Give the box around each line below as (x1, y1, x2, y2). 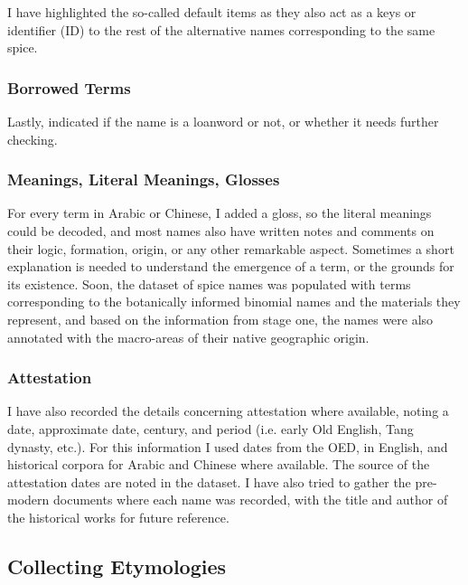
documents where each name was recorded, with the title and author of (52, 490, 448, 509)
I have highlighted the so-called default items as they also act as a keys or (7, 3, 417, 21)
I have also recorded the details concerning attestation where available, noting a (7, 401, 449, 420)
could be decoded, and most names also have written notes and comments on (7, 222, 435, 240)
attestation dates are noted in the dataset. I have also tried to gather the (7, 472, 411, 491)
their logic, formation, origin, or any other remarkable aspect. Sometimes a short (7, 239, 454, 258)
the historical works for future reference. (7, 507, 229, 526)
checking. (7, 129, 58, 148)
